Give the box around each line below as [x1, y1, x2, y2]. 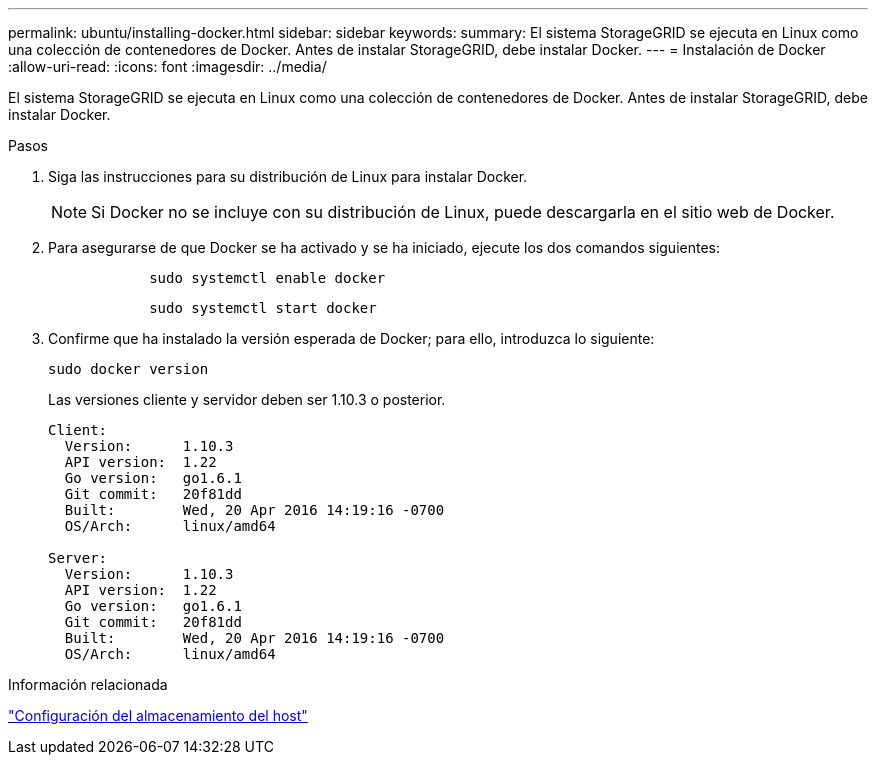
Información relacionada [8, 676, 168, 693]
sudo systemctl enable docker [149, 270, 386, 286]
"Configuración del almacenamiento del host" [8, 707, 308, 724]
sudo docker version [48, 361, 209, 377]
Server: [48, 550, 108, 566]
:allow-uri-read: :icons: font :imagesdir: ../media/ [8, 58, 327, 75]
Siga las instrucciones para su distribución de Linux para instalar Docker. [48, 168, 528, 185]
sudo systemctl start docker [149, 300, 377, 316]
